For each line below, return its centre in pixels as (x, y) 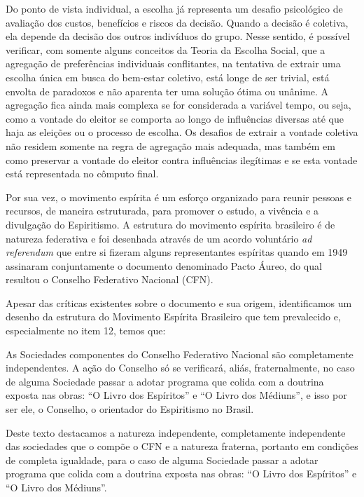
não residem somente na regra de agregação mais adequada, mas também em (170, 145)
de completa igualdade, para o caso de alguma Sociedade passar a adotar (162, 459)
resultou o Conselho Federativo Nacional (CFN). (110, 279)
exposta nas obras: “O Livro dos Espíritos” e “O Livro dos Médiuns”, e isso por (176, 395)
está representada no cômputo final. (82, 173)
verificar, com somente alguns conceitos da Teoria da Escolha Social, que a (166, 49)
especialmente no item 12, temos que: (86, 331)
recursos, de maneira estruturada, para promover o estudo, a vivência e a (162, 211)
